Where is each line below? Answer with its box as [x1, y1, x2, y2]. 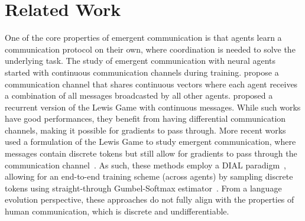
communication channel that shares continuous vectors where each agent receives [5, 77, 298, 90]
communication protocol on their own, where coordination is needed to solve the [5, 43, 296, 55]
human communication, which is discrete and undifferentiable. [5, 205, 229, 217]
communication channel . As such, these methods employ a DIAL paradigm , [5, 158, 286, 171]
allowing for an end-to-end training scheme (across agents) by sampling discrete [5, 170, 293, 183]
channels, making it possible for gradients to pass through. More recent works [5, 123, 286, 136]
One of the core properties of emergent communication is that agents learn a [5, 31, 282, 44]
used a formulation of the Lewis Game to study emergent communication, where [5, 135, 296, 148]
